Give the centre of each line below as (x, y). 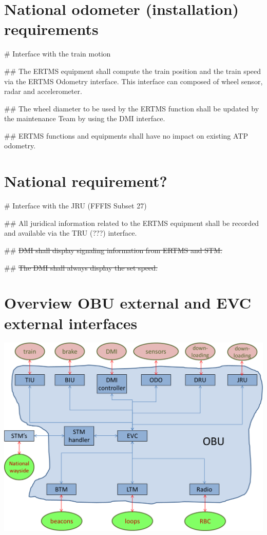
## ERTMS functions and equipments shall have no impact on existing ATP (126, 135)
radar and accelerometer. (43, 91)
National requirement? (86, 181)
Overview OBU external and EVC (128, 303)
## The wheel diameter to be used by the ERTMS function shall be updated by (132, 108)
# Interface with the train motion (58, 54)
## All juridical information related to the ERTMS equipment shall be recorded (132, 223)
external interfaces (71, 323)
